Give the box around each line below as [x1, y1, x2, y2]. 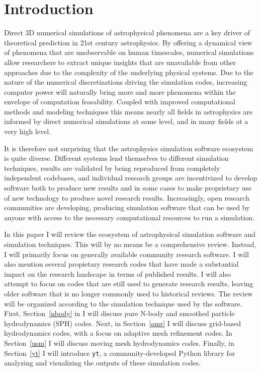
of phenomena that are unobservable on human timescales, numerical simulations [4, 47, 254, 57]
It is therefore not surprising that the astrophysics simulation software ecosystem [4, 143, 253, 153]
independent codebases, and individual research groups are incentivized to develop [4, 172, 257, 183]
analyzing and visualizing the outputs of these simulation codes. [4, 357, 201, 368]
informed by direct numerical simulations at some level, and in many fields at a [4, 116, 248, 127]
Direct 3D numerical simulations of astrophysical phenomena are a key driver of [4, 27, 250, 38]
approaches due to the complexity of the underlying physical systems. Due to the [4, 67, 254, 77]
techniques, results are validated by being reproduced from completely [4, 162, 220, 173]
